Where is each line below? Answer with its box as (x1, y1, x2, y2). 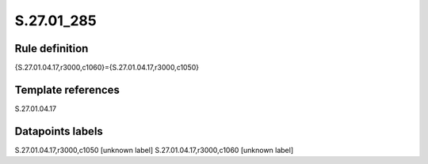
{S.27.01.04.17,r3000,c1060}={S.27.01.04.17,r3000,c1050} (14, 63, 200, 73)
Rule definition (14, 42, 89, 55)
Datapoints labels (14, 125, 103, 138)
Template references (14, 83, 120, 96)
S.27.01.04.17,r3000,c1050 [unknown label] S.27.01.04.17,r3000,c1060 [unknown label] (14, 145, 294, 155)
